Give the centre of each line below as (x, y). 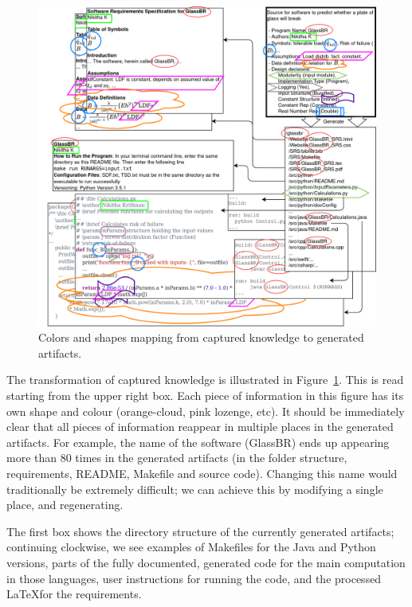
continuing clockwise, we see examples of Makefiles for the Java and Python (191, 547)
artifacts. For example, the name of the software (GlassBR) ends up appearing (198, 442)
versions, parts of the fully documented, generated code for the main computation (206, 562)
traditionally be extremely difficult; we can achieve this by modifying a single (195, 489)
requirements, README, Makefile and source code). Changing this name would (202, 473)
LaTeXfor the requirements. (74, 594)
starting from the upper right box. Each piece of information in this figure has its (205, 396)
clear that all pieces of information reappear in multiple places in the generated (200, 427)
